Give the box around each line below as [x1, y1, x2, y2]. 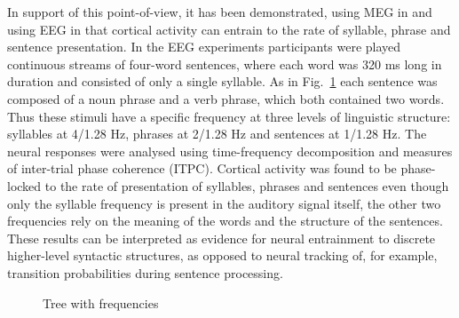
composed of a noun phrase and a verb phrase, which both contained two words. [7, 89, 445, 107]
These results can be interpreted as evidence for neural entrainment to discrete [7, 228, 436, 247]
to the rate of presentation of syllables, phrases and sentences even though [44, 176, 449, 195]
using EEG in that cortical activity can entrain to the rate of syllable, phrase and [7, 20, 451, 38]
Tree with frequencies [43, 293, 159, 312]
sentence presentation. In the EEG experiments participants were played [7, 37, 401, 56]
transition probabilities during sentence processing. [7, 263, 283, 282]
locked [7, 176, 42, 195]
